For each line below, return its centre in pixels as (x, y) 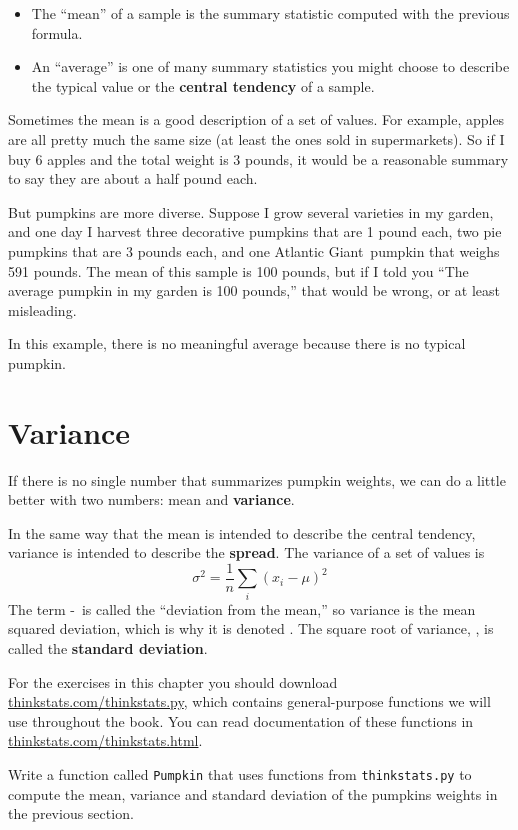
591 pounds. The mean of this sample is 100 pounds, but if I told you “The (238, 270)
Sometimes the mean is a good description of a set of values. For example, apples (256, 119)
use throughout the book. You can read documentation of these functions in (241, 720)
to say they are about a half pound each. (133, 178)
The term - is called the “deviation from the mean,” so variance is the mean (242, 608)
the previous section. (71, 813)
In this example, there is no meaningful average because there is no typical (237, 343)
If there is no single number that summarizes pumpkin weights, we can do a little (257, 479)
